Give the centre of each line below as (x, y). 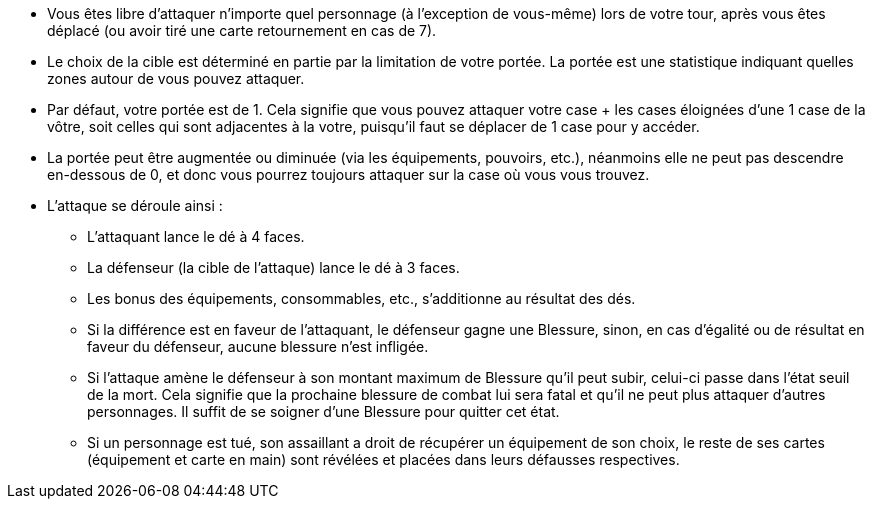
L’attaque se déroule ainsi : (135, 205)
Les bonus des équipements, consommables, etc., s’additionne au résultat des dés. (361, 298)
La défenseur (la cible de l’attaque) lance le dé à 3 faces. (273, 267)
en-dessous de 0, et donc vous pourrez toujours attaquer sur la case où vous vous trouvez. (348, 174)
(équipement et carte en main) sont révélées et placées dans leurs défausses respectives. (383, 459)
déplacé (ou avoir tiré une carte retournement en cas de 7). (242, 30)
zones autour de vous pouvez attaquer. (176, 78)
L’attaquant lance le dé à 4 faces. (196, 236)
